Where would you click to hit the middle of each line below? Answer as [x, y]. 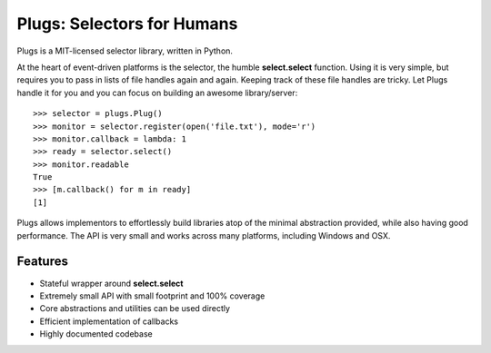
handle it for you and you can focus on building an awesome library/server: [157, 93]
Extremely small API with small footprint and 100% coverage [152, 296]
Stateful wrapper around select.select [111, 283]
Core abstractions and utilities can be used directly [135, 309]
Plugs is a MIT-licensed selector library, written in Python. [125, 51]
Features [42, 262]
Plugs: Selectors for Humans [127, 24]
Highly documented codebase [96, 334]
